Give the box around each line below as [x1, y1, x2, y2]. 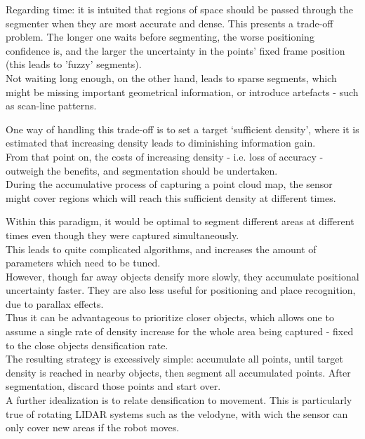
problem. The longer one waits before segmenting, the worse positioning [6, 29, 314, 44]
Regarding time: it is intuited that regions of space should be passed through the [6, 2, 354, 16]
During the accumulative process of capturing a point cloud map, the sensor [6, 177, 333, 191]
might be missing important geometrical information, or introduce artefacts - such [6, 84, 359, 99]
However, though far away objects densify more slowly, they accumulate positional [6, 269, 359, 283]
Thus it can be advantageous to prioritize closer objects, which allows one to [6, 310, 334, 325]
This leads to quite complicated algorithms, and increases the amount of [6, 241, 317, 256]
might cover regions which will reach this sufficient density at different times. [6, 190, 336, 205]
